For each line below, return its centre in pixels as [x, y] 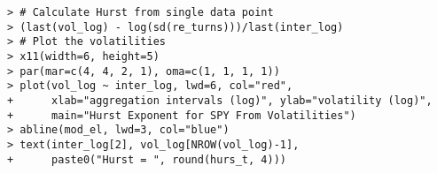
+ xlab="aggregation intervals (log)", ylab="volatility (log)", [220, 100]
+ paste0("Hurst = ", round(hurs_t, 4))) [147, 159]
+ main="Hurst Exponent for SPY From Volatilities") [182, 115]
